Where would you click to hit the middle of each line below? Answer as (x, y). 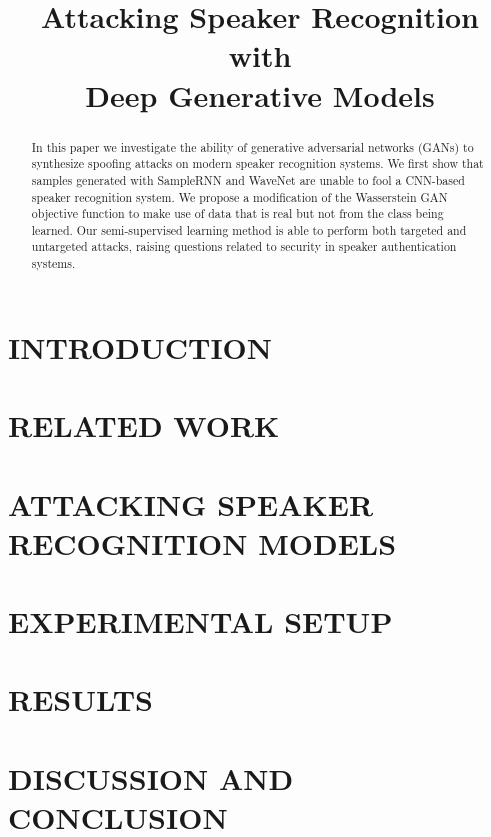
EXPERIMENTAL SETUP (200, 621)
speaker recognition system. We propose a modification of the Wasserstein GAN (239, 196)
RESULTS (80, 699)
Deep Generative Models (260, 94)
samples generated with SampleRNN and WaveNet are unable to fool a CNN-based (248, 179)
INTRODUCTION (140, 346)
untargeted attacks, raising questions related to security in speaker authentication (244, 246)
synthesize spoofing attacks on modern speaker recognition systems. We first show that (257, 163)
